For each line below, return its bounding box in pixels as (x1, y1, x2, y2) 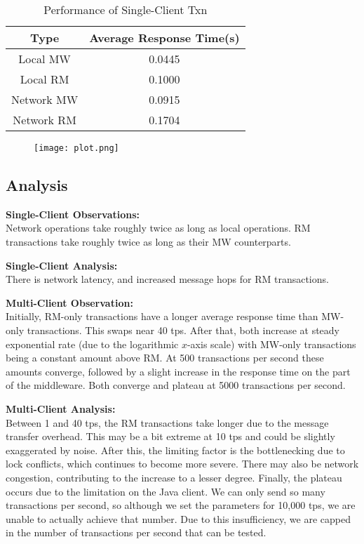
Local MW (18, 51, 71, 67)
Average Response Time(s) (89, 29, 240, 46)
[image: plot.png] (34, 143, 119, 153)
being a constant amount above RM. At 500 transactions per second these (6, 350, 324, 365)
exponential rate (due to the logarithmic (6, 336, 179, 351)
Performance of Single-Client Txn (43, 1, 208, 18)
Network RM (13, 112, 76, 128)
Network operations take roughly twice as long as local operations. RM (6, 220, 311, 235)
